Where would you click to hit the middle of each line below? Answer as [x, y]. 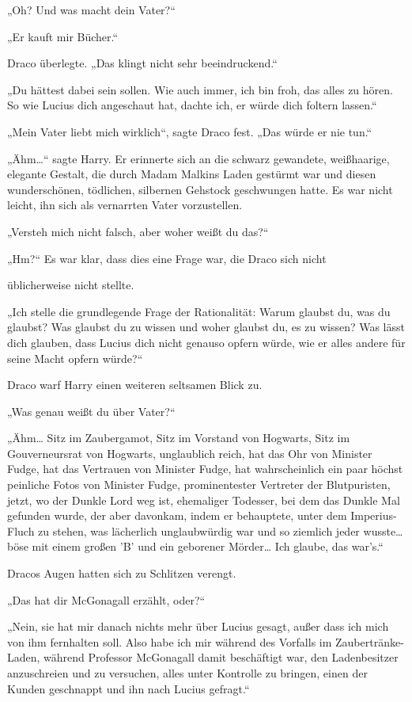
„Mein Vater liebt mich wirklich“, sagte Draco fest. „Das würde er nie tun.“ [190, 131]
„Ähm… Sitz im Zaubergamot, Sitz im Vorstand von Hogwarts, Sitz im [179, 438]
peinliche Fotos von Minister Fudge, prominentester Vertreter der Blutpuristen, [199, 485]
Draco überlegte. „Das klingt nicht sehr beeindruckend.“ [142, 63]
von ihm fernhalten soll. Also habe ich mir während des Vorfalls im [170, 641]
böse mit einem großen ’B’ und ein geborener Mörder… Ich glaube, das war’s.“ [195, 546]
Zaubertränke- [370, 641]
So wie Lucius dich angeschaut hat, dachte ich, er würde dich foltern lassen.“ [192, 105]
